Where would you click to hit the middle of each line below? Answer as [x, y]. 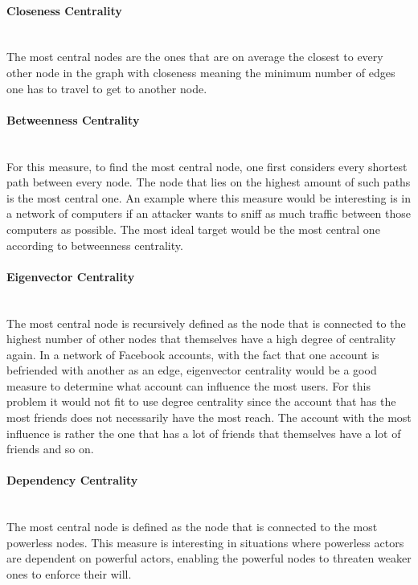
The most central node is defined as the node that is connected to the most [192, 527]
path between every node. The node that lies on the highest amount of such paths [209, 182]
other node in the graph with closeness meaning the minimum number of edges [201, 72]
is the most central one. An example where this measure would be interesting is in [209, 197]
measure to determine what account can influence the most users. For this [189, 385]
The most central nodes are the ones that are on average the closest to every [195, 57]
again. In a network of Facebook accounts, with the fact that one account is [193, 354]
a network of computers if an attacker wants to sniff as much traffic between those [209, 213]
